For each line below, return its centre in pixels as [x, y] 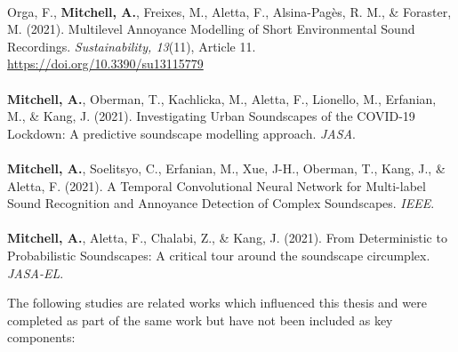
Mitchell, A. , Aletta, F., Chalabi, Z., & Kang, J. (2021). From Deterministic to [227, 238]
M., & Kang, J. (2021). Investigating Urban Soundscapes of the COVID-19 [211, 116]
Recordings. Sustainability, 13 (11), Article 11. [132, 46]
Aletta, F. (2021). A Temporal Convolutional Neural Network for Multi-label [217, 185]
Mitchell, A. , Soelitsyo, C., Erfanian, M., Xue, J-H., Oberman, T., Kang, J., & [226, 168]
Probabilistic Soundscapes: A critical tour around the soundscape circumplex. [219, 255]
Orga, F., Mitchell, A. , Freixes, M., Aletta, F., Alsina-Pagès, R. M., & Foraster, [229, 11]
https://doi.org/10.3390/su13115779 [105, 64]
